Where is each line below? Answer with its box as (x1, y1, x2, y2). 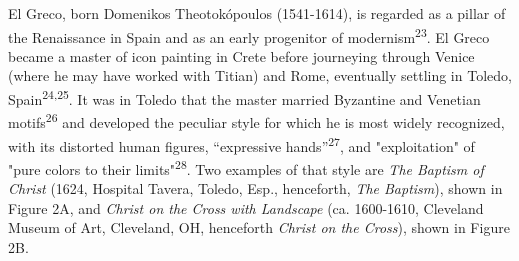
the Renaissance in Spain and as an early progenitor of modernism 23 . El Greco (8, 23, 490, 47)
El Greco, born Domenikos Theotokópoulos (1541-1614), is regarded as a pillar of (8, 3, 506, 23)
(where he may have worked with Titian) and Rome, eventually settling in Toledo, (8, 65, 512, 86)
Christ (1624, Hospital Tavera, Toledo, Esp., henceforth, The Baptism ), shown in (8, 178, 503, 199)
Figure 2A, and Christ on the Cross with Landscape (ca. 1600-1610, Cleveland (8, 197, 484, 218)
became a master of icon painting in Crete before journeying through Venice (8, 45, 475, 66)
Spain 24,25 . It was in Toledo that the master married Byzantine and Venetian (8, 86, 481, 109)
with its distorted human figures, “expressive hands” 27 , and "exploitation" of (8, 132, 475, 156)
